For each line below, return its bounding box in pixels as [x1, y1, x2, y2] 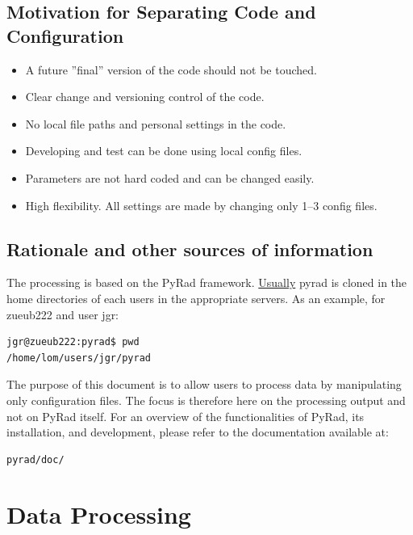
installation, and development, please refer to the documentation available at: [6, 423, 389, 440]
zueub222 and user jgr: [6, 305, 119, 322]
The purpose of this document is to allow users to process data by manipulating [6, 376, 402, 393]
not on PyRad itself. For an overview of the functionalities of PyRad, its [6, 407, 365, 424]
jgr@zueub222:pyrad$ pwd [6, 336, 140, 348]
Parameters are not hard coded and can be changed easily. [25, 169, 315, 186]
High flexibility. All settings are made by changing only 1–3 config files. [25, 196, 378, 213]
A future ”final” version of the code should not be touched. [25, 61, 317, 78]
